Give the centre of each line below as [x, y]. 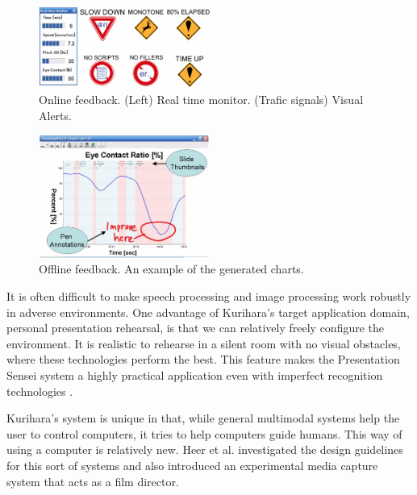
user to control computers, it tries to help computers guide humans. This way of [204, 433]
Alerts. [55, 115]
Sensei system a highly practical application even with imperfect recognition [195, 374]
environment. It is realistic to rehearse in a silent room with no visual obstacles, [204, 343]
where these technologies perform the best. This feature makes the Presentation [203, 359]
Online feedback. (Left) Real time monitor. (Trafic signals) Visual [201, 100]
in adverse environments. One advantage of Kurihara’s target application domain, [208, 312]
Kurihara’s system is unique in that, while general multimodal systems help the [203, 418]
